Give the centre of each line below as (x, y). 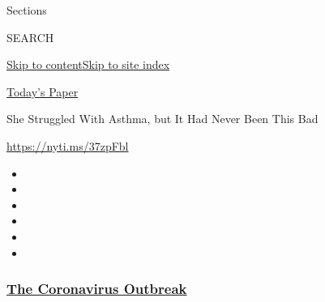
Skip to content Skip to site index (88, 64)
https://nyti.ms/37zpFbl (68, 145)
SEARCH (30, 37)
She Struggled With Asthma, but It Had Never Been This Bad (162, 119)
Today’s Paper (43, 91)
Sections (27, 10)
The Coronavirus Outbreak (97, 289)
